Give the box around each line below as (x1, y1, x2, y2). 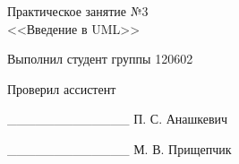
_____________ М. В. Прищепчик (7, 139, 232, 158)
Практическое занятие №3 (7, 2, 149, 20)
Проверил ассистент (7, 79, 116, 98)
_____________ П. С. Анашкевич (7, 109, 228, 128)
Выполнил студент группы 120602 (7, 49, 193, 68)
